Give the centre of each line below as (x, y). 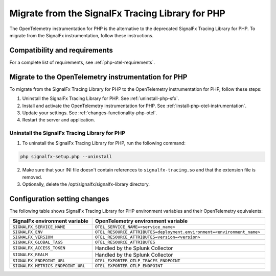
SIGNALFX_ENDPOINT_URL (39, 260)
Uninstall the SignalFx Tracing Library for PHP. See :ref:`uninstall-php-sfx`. (101, 98)
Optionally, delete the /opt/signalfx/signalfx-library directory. (86, 184)
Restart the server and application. (59, 120)
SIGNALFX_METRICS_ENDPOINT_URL (49, 266)
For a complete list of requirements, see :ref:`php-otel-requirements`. (82, 62)
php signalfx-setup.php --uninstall (66, 157)
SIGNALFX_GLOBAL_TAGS (38, 242)
